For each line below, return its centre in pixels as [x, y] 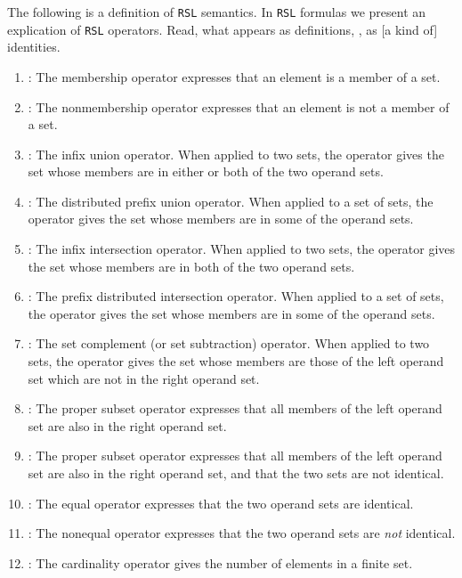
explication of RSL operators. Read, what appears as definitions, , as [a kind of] [223, 29]
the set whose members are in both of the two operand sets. [191, 266]
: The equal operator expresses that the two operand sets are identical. [221, 503]
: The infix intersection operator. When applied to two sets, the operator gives [242, 249]
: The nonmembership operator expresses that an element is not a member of [239, 106]
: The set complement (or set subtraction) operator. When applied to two [229, 343]
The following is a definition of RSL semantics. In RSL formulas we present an [217, 12]
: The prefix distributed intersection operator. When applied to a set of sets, [236, 296]
